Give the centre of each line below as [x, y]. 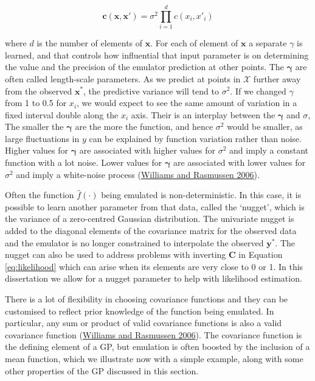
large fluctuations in [42, 138]
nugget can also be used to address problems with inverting [116, 255]
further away [277, 78]
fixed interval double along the [62, 114]
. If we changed [258, 91]
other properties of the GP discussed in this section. [102, 370]
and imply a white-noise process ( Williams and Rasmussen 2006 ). [138, 174]
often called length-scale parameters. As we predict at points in [123, 78]
